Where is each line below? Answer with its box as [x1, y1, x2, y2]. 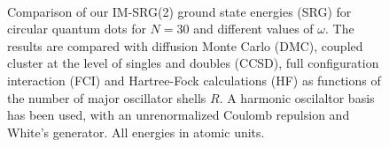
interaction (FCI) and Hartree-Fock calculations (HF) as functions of [7, 70, 381, 89]
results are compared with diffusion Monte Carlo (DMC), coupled [7, 36, 363, 55]
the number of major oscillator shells [7, 88, 206, 107]
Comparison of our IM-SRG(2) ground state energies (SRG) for [7, 2, 352, 20]
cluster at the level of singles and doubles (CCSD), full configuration [7, 54, 379, 72]
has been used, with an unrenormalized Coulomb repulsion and [7, 106, 350, 124]
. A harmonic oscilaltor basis [219, 88, 375, 107]
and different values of [193, 19, 314, 38]
